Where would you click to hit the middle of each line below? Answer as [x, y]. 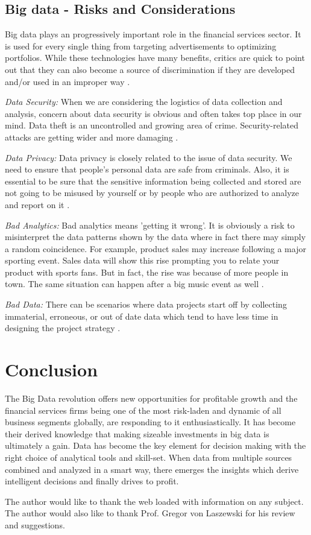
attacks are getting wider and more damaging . [92, 137]
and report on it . [37, 204]
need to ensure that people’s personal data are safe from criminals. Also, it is [147, 169]
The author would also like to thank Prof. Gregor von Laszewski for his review [150, 513]
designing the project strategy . [63, 328]
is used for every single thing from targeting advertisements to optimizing [141, 46]
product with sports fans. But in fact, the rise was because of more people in [147, 272]
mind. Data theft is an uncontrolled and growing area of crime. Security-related [152, 125]
